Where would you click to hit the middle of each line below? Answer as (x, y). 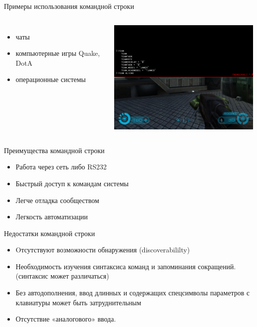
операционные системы (51, 79)
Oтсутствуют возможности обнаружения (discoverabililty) (103, 250)
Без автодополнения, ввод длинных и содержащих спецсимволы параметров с (132, 293)
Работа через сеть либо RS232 (61, 167)
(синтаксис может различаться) (62, 276)
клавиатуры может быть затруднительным (78, 302)
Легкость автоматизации (52, 217)
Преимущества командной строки (54, 150)
